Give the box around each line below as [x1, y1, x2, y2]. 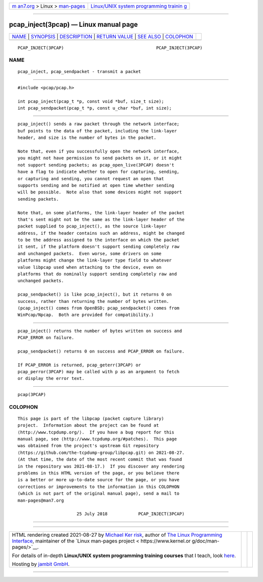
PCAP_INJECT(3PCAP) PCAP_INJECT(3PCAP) [18, 45, 203, 51]
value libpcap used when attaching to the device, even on [18, 264, 162, 270]
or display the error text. [18, 375, 85, 381]
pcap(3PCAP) [18, 392, 46, 397]
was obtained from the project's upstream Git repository [18, 443, 159, 449]
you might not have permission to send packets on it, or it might [18, 155, 182, 161]
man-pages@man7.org [18, 497, 64, 503]
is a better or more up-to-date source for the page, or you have [18, 477, 180, 483]
